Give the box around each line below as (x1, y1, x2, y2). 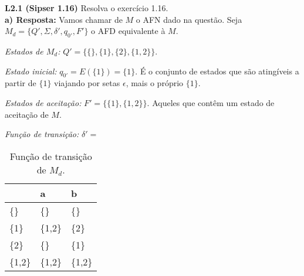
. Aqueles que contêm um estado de (147, 96, 275, 108)
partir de (5, 77, 36, 89)
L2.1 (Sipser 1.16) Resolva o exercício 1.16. (5, 2, 168, 13)
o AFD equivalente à (91, 25, 165, 37)
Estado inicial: (5, 64, 57, 77)
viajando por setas (54, 77, 120, 89)
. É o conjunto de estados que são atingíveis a (135, 64, 299, 77)
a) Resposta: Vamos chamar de (5, 13, 123, 25)
